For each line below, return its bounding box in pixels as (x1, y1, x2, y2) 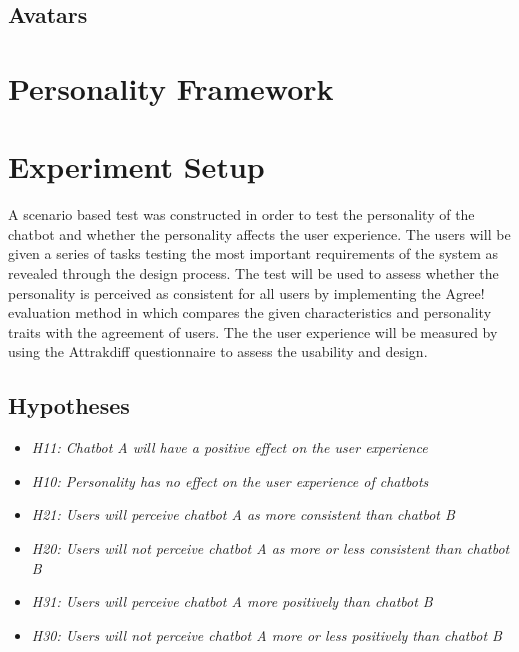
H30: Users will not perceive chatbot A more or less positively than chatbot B (31, 624, 502, 645)
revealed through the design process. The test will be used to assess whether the (8, 263, 499, 284)
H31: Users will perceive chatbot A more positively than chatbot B (31, 591, 433, 612)
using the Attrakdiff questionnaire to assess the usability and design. (8, 341, 428, 362)
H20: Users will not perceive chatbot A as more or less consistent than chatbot (31, 538, 510, 559)
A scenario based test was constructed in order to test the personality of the (8, 204, 475, 225)
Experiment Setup (8, 146, 265, 187)
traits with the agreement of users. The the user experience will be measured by (8, 321, 498, 342)
